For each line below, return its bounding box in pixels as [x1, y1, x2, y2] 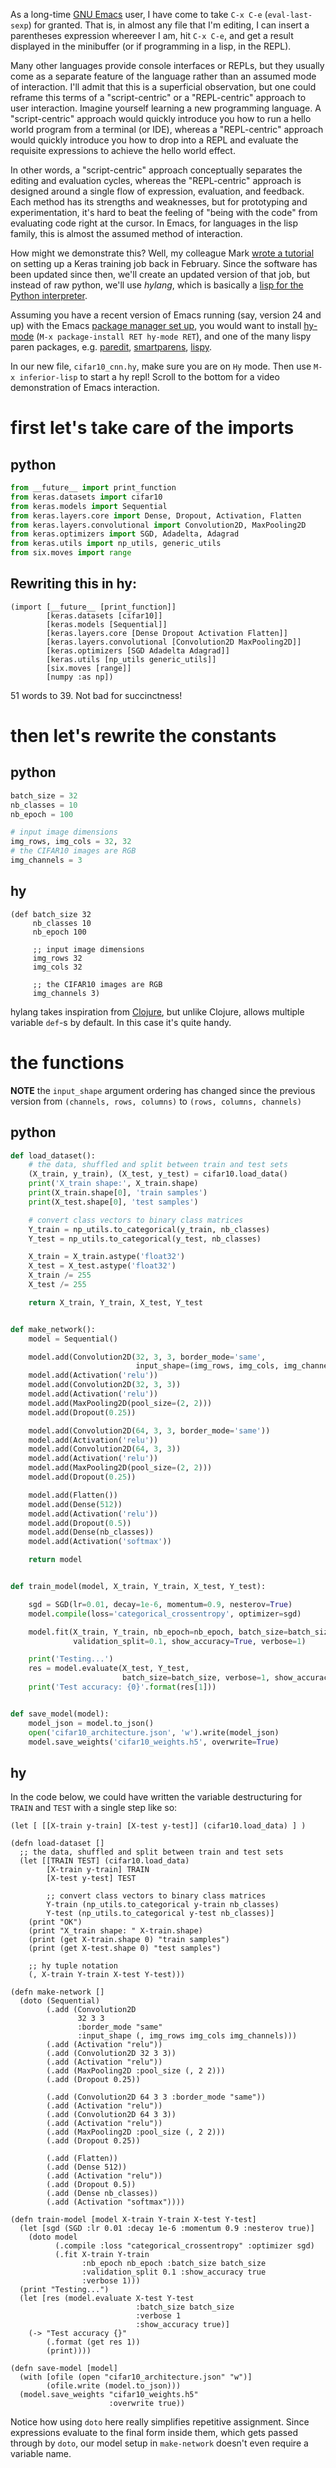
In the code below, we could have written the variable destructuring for [10, 1791, 303, 1803]
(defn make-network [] [10, 1987, 105, 1998]
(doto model [28, 2232, 78, 2243]
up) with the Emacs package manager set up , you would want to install [10, 320, 302, 331]
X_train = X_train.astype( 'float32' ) [28, 1252, 186, 1262]
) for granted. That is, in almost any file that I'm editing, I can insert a [28, 19, 310, 31]
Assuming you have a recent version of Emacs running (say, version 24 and [10, 309, 322, 321]
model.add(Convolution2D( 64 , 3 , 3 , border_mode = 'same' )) [28, 1425, 271, 1436]
